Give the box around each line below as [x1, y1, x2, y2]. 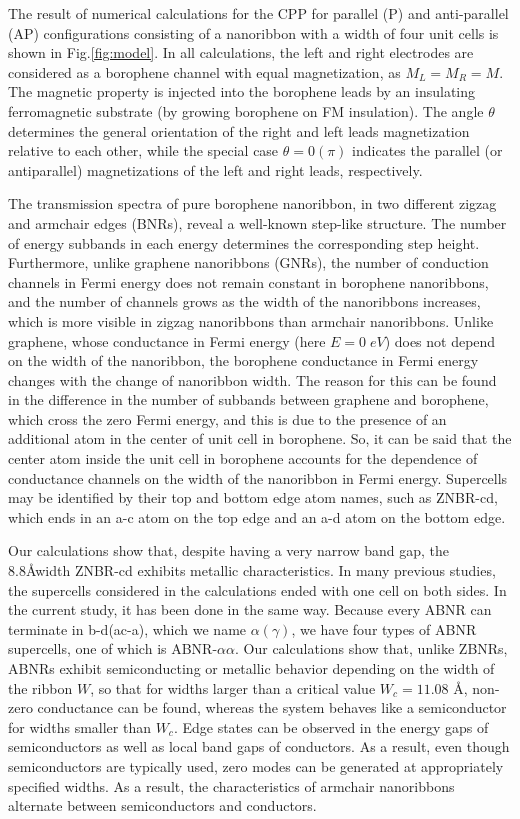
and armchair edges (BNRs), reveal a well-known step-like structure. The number [8, 212, 507, 233]
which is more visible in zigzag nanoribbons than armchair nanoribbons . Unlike [8, 310, 494, 331]
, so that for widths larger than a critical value [90, 677, 376, 698]
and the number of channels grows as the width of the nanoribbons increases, [8, 291, 481, 312]
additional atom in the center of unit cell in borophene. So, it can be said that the [8, 428, 512, 449]
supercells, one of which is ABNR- [8, 638, 218, 659]
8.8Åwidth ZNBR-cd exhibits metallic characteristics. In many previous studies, [8, 560, 496, 581]
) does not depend [384, 330, 496, 351]
